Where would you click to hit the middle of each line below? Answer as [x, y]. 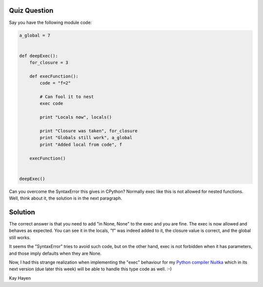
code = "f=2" [55, 83]
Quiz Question [31, 10]
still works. [20, 237]
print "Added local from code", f [81, 144]
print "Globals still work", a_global [86, 138]
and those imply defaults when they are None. [55, 253]
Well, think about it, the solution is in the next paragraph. [66, 198]
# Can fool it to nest [67, 97]
